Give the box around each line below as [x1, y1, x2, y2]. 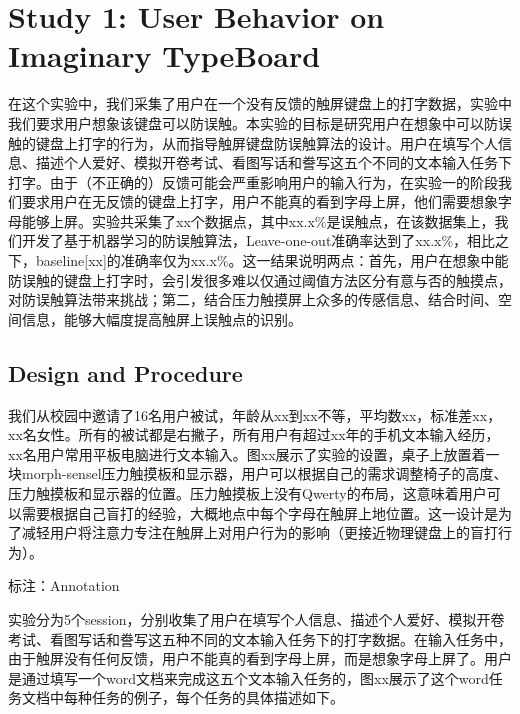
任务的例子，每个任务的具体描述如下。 [91, 687, 344, 708]
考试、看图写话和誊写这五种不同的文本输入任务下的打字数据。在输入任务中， [8, 628, 512, 649]
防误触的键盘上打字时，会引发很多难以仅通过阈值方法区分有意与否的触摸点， [8, 269, 512, 290]
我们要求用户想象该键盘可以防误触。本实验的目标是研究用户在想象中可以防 [8, 112, 498, 133]
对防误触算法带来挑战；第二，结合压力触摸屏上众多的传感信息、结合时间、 [8, 289, 498, 310]
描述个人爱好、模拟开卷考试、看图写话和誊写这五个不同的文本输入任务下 [35, 152, 512, 173]
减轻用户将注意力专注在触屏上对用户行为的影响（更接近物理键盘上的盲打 [21, 522, 498, 543]
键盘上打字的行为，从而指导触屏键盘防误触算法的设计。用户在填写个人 [35, 132, 498, 153]
